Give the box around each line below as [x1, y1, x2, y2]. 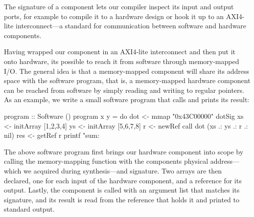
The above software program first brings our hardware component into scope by [4, 146, 244, 156]
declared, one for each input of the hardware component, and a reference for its [4, 175, 242, 185]
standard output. [4, 204, 55, 214]
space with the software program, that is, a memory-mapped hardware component [4, 75, 251, 86]
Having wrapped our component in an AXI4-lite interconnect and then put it [4, 46, 236, 57]
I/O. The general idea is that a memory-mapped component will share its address [4, 65, 250, 76]
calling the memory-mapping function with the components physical [4, 156, 208, 166]
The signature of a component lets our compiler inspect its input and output [4, 1, 234, 11]
